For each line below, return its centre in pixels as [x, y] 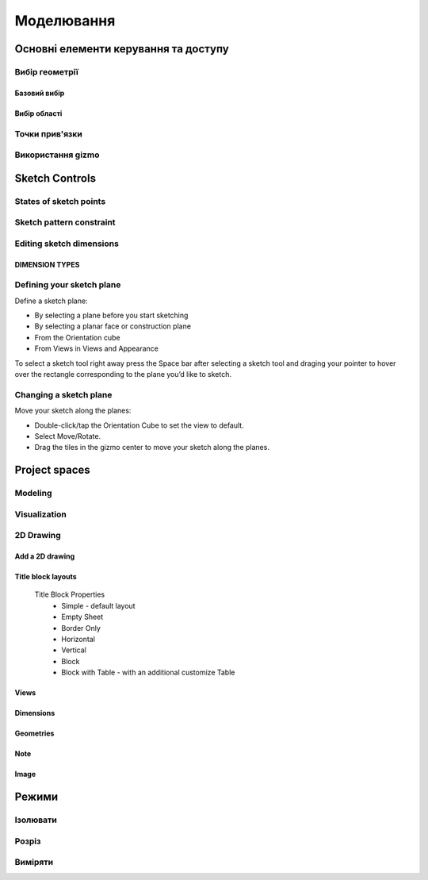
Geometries [34, 733]
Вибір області [38, 113]
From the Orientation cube [77, 337]
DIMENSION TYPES [47, 264]
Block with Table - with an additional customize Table [148, 672]
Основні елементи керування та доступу [122, 49]
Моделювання [65, 21]
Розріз [28, 841]
